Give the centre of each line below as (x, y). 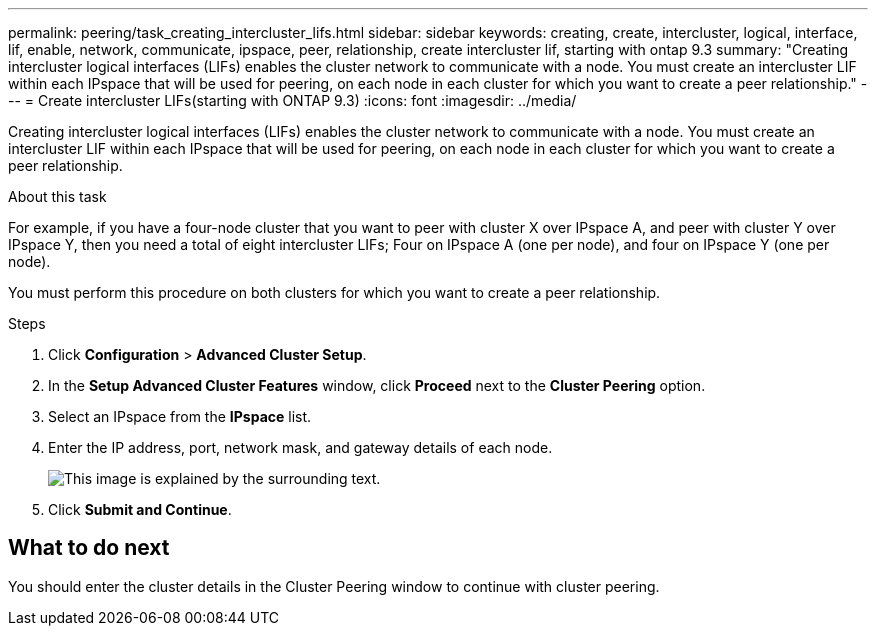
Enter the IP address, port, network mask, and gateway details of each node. (300, 447)
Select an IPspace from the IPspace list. (180, 416)
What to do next (89, 548)
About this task (57, 196)
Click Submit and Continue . (140, 509)
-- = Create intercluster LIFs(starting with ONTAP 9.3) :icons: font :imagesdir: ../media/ (292, 100)
